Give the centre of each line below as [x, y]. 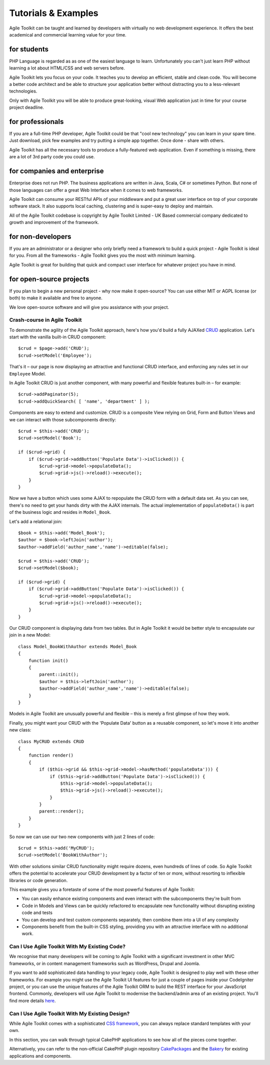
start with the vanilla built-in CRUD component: [58, 337]
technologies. [23, 91]
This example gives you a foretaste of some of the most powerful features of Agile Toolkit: [102, 889]
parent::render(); [62, 811]
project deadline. [27, 107]
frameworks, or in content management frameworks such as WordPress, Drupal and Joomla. [105, 963]
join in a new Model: [30, 635]
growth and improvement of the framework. [54, 222]
